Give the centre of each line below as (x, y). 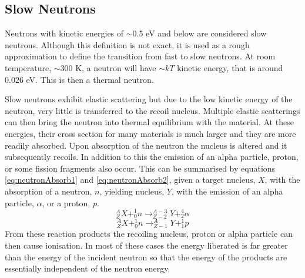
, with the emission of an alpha (227, 191)
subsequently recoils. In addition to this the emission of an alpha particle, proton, (152, 157)
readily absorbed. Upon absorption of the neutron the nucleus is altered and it (146, 145)
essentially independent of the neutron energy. (88, 268)
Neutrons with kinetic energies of (64, 33)
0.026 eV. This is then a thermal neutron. (79, 79)
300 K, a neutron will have (108, 67)
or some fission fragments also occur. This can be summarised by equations (140, 168)
